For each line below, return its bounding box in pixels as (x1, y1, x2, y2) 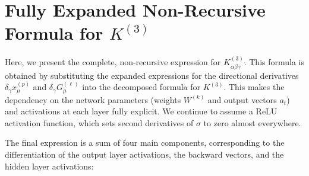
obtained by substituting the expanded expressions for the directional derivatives (5, 69, 299, 81)
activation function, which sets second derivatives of (5, 116, 194, 129)
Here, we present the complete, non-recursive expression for (5, 56, 221, 68)
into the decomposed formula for (82, 81, 201, 93)
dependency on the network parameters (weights (5, 93, 181, 105)
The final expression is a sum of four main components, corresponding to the (5, 136, 285, 149)
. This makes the (223, 81, 285, 93)
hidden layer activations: (5, 159, 94, 172)
